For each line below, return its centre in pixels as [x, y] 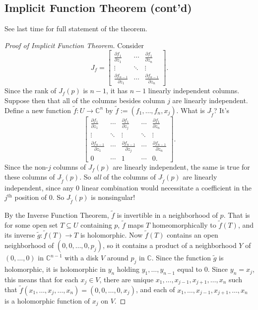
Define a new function [38, 110]
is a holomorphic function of [47, 300]
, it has [117, 91]
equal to [190, 269]
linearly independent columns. [194, 91]
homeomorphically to [184, 224]
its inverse [20, 234]
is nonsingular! [113, 197]
